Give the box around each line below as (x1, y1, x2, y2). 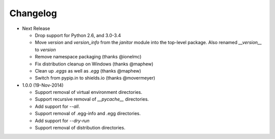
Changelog (9, 8, 57, 19)
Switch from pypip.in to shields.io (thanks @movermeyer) (35, 75, 155, 81)
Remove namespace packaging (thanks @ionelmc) (35, 54, 142, 60)
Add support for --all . (35, 103, 80, 109)
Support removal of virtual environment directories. (35, 89, 143, 95)
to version (35, 46, 56, 53)
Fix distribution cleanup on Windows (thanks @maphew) (35, 61, 154, 67)
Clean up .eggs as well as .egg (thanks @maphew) (35, 67, 142, 74)
